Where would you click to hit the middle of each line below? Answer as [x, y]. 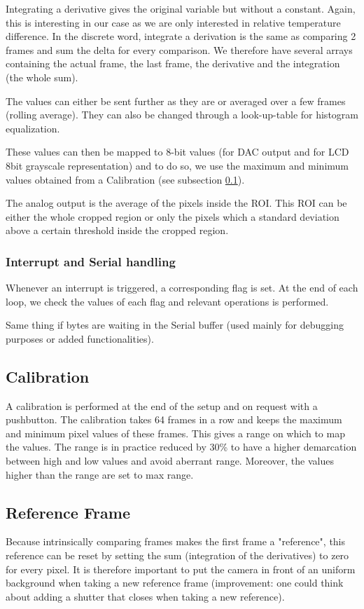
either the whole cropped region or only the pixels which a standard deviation [173, 216]
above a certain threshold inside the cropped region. [117, 230]
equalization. [33, 128]
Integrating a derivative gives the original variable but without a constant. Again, [181, 8]
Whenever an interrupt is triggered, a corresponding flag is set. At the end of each [182, 288]
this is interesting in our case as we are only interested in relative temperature [173, 22]
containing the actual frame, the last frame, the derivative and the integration [173, 63]
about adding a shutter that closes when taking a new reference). [145, 596]
